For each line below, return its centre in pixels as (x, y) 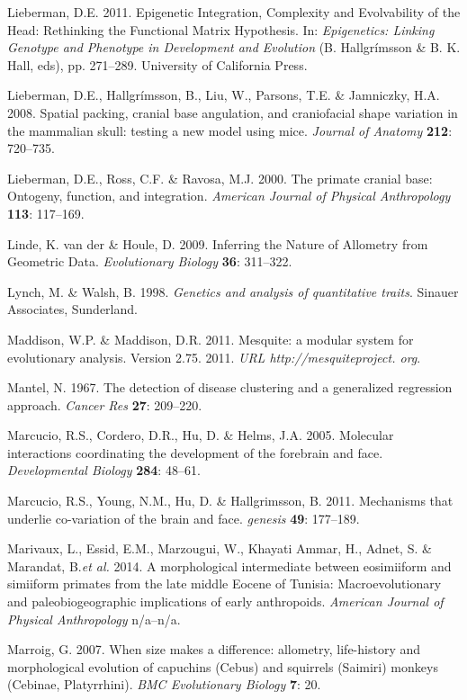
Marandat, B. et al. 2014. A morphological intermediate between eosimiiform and (229, 565)
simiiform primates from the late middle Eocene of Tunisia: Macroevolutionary (225, 583)
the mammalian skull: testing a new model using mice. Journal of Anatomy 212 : (230, 130)
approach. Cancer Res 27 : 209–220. (105, 404)
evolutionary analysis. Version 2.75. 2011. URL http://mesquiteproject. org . (214, 357)
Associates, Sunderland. (72, 309)
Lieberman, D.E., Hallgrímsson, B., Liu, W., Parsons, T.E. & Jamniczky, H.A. (224, 95)
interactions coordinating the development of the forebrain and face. (195, 452)
